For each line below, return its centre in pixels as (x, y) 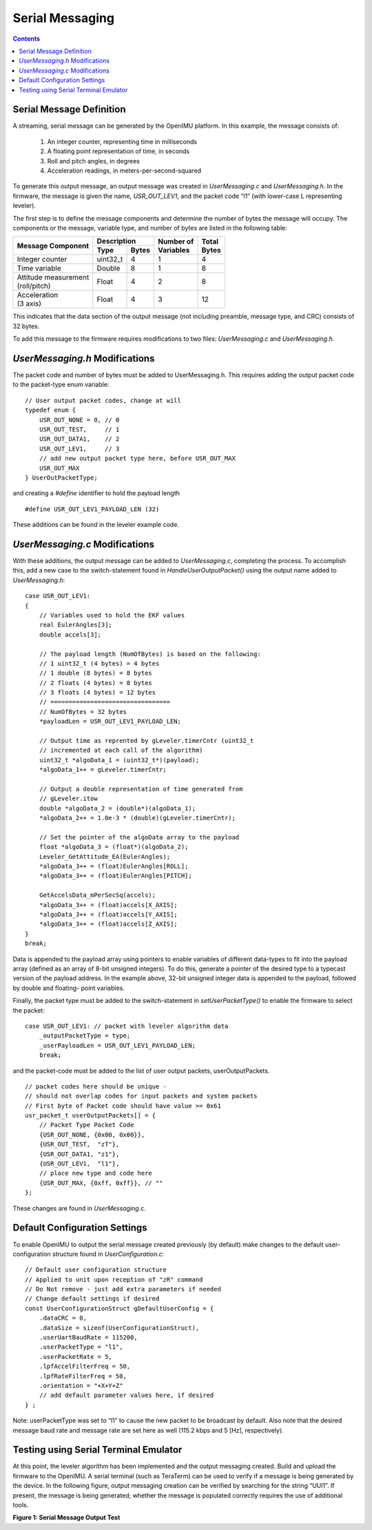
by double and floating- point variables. (69, 988)
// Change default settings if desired (92, 1299)
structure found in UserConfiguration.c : (108, 1254)
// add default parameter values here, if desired (126, 1395)
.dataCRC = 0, (63, 1318)
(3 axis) (29, 304)
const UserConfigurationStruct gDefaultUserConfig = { (120, 1308)
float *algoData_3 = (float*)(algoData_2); (114, 847)
